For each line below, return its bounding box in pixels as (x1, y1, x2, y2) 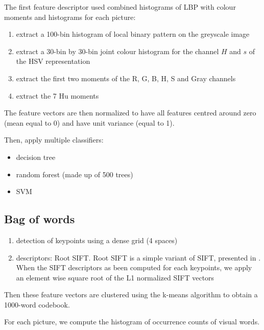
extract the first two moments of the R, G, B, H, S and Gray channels (16, 73, 236, 83)
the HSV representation (16, 56, 90, 66)
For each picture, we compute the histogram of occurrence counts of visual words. (4, 316, 260, 327)
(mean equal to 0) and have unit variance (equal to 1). (4, 117, 175, 128)
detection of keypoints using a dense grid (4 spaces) (16, 234, 178, 245)
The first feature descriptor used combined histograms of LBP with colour (4, 2, 236, 12)
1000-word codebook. (4, 299, 70, 310)
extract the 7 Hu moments (16, 90, 99, 101)
